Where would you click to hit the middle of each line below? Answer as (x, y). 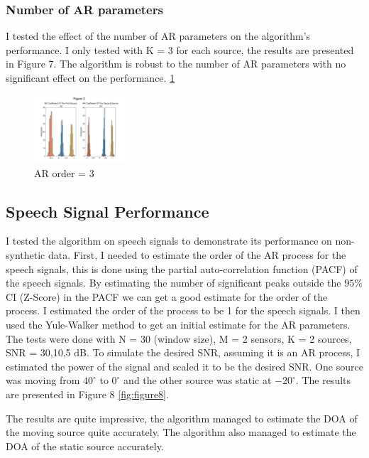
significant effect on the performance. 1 (90, 78)
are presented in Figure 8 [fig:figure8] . (87, 394)
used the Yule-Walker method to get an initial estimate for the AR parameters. (178, 324)
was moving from (43, 380)
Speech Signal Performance (108, 211)
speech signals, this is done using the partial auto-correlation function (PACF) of (182, 268)
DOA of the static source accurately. (85, 446)
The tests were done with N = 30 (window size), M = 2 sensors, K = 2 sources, (179, 338)
